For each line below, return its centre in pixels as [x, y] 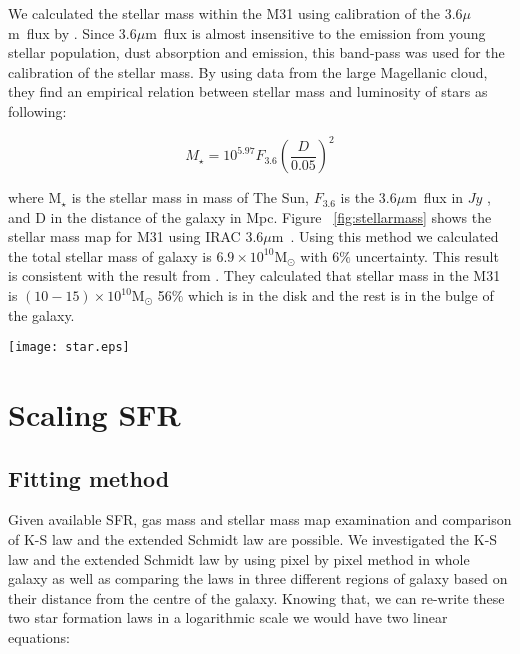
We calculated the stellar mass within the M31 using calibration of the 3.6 [235, 13]
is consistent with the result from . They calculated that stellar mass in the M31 [254, 275]
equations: [39, 637]
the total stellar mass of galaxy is [110, 255]
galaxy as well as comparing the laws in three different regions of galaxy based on [258, 578]
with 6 [320, 255]
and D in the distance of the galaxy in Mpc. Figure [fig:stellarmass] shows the [250, 216]
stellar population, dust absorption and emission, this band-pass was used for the [256, 52]
